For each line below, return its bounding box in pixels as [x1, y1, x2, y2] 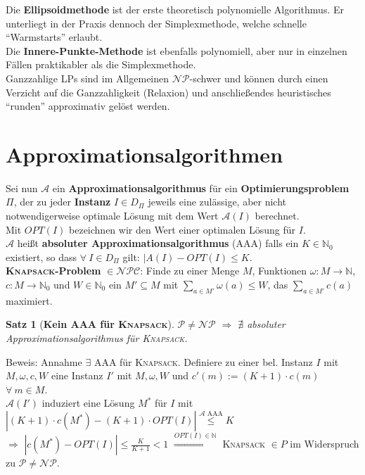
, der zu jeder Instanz [13, 194, 111, 209]
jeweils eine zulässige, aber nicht [148, 194, 287, 209]
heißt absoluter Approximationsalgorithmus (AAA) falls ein [17, 236, 299, 251]
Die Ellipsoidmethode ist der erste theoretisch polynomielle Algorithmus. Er [6, 2, 344, 16]
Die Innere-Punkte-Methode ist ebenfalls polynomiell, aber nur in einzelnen [6, 43, 347, 58]
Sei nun [6, 180, 38, 195]
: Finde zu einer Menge [140, 263, 240, 278]
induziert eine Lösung [41, 395, 135, 410]
